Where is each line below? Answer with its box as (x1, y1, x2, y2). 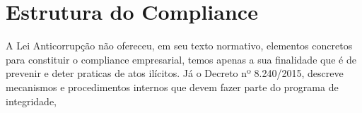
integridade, (6, 93, 57, 108)
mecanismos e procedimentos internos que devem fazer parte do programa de (6, 79, 339, 94)
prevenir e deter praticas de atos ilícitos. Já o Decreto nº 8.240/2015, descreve (6, 66, 344, 81)
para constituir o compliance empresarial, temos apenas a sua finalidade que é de (6, 52, 356, 66)
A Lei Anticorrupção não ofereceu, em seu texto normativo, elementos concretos (6, 38, 353, 53)
